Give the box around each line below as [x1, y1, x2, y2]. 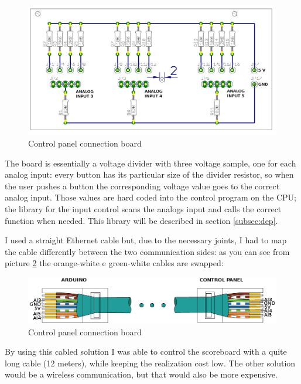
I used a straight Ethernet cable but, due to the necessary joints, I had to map [5, 234, 287, 246]
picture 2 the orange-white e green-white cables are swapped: [5, 257, 224, 269]
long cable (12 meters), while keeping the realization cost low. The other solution [5, 356, 296, 369]
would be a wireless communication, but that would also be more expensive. [5, 368, 278, 380]
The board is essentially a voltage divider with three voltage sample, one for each [5, 157, 296, 169]
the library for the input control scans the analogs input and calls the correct [5, 202, 282, 215]
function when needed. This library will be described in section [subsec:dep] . [5, 214, 278, 226]
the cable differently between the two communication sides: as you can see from [5, 245, 290, 257]
